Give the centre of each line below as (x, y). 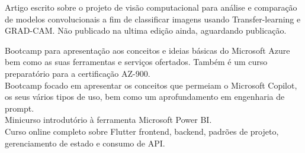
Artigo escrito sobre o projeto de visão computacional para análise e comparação (151, 7)
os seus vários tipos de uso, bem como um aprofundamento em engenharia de (145, 97)
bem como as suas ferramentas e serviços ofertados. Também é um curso (136, 62)
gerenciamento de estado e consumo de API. (85, 143)
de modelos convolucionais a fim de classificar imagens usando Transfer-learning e (153, 19)
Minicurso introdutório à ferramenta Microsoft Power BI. (108, 120)
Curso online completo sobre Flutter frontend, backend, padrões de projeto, (142, 131)
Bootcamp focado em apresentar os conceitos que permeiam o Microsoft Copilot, (151, 85)
